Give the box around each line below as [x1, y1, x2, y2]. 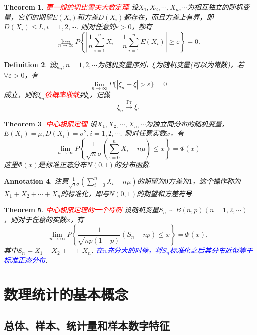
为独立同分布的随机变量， [146, 118, 229, 128]
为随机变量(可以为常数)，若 [155, 59, 244, 69]
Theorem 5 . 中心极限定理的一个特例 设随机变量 [4, 205, 159, 215]
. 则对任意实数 [120, 128, 166, 138]
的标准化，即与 [61, 188, 110, 198]
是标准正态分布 [38, 159, 87, 169]
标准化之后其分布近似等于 [169, 245, 253, 255]
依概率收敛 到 [44, 89, 86, 100]
